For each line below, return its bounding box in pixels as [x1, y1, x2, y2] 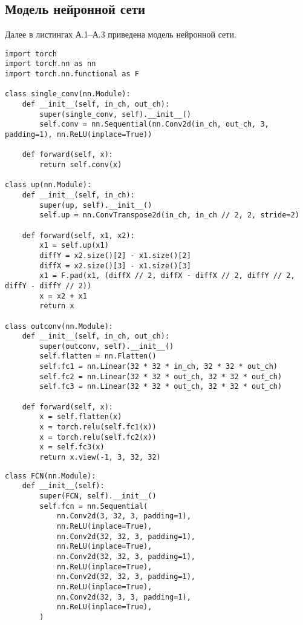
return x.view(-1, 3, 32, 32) [39, 453, 161, 462]
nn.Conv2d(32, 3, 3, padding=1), [56, 592, 191, 601]
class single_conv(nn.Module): [5, 90, 131, 99]
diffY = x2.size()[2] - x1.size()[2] [39, 251, 191, 260]
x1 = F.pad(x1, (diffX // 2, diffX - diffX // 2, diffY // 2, [39, 271, 295, 280]
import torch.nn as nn [5, 59, 96, 68]
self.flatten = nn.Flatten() [39, 352, 157, 361]
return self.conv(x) [39, 160, 122, 170]
